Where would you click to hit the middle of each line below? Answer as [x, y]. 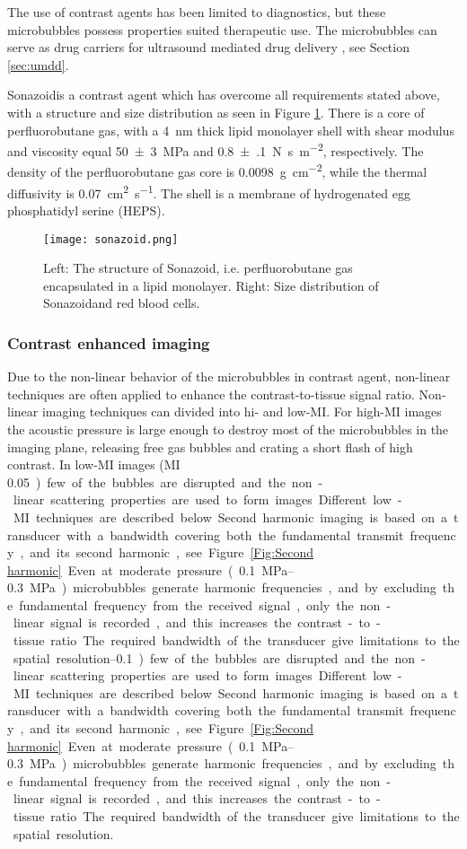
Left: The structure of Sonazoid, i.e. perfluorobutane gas [198, 268]
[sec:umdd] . [38, 64]
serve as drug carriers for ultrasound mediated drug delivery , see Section [208, 47]
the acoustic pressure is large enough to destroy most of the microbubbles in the [228, 429]
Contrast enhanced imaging [109, 342]
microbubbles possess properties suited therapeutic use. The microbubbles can [222, 29]
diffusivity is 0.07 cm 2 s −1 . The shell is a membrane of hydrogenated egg [209, 191]
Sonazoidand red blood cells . [122, 303]
